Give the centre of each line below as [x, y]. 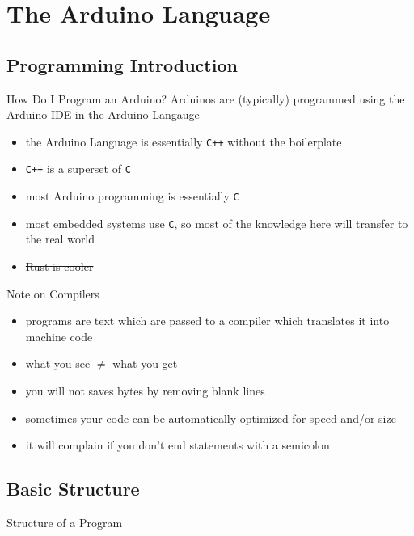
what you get [145, 363]
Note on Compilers [53, 293]
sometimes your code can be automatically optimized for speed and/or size [211, 418]
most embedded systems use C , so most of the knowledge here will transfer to [217, 223]
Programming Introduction [122, 64]
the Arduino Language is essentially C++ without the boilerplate [184, 141]
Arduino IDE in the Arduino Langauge [103, 114]
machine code [59, 336]
